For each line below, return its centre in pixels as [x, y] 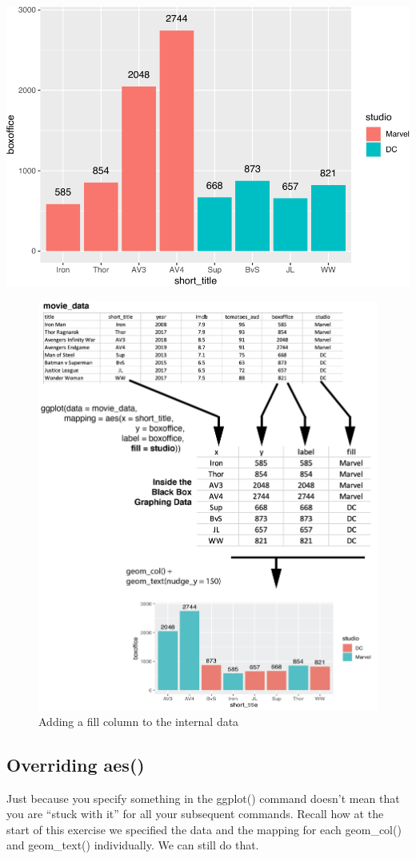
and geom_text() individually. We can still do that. [133, 845]
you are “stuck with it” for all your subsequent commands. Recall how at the [195, 814]
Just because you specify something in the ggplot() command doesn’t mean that [203, 798]
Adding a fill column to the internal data [139, 721]
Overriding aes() [76, 764]
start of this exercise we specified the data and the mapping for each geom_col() [204, 829]
